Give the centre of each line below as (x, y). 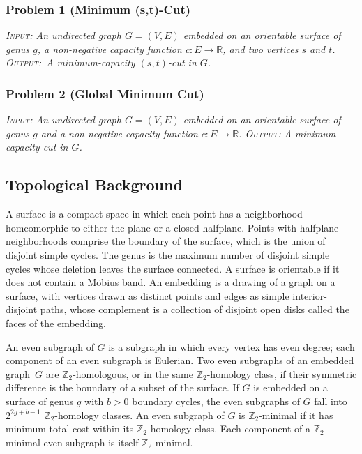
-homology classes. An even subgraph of (139, 415)
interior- (310, 295)
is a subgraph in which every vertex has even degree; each (232, 346)
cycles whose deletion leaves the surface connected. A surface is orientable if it (173, 268)
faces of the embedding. (56, 323)
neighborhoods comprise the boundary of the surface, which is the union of (166, 241)
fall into (331, 401)
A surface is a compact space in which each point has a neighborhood (154, 214)
